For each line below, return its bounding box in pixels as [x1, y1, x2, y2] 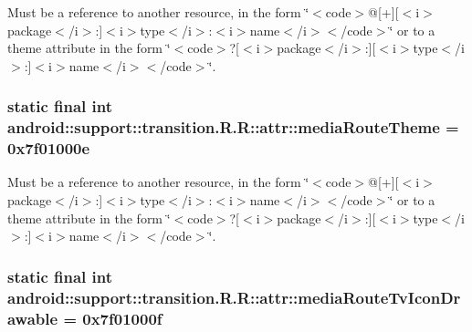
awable [7, 306, 58, 329]
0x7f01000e [7, 137, 90, 160]
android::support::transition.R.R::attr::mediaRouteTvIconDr [7, 285, 461, 308]
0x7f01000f [82, 306, 163, 329]
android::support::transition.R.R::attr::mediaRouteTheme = [7, 116, 459, 139]
